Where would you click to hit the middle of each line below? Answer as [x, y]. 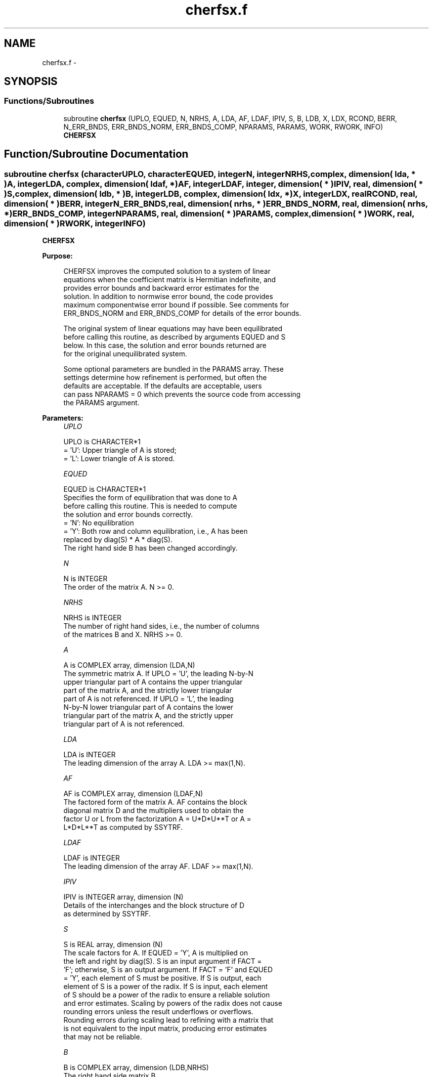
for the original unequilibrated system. [125, 354]
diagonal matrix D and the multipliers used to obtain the [153, 811]
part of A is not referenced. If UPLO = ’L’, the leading [149, 699]
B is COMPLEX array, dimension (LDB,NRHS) [136, 1068]
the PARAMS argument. [102, 403]
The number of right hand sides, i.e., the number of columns [161, 626]
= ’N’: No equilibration [99, 523]
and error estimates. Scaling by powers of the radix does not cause [173, 1003]
